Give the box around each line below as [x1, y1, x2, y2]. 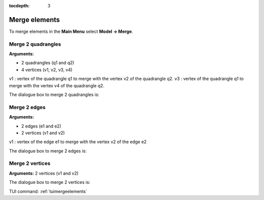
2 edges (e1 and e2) [21, 123, 62, 129]
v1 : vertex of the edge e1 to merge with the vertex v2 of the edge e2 [9, 139, 147, 145]
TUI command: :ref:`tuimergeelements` [9, 188, 88, 194]
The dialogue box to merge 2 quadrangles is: [9, 92, 100, 98]
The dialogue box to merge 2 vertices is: [9, 179, 90, 185]
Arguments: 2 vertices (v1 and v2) [9, 170, 79, 176]
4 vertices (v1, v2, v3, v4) [21, 67, 73, 73]
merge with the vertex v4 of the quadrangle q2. [9, 82, 105, 88]
